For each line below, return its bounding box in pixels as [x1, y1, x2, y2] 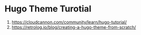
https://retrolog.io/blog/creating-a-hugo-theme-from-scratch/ [11, 24, 136, 30]
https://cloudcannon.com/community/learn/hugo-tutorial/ [11, 19, 127, 25]
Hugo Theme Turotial [4, 3, 92, 14]
